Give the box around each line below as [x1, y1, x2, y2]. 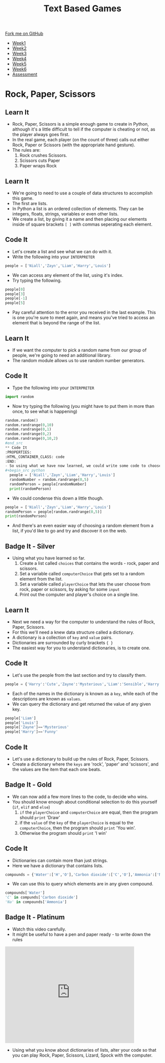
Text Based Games [43, 3, 122, 14]
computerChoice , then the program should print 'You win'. [19, 825, 136, 831]
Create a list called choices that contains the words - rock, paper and [19, 560, 160, 566]
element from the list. [19, 576, 63, 582]
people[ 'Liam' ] [5, 716, 36, 720]
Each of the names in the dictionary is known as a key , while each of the [12, 691, 158, 696]
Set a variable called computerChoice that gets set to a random [19, 571, 145, 577]
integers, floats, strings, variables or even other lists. [12, 211, 119, 216]
